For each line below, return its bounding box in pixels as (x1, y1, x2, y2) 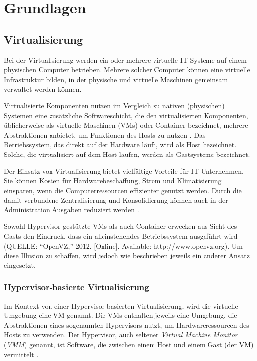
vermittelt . (4, 349, 39, 359)
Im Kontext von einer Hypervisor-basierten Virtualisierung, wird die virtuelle (4, 300, 238, 310)
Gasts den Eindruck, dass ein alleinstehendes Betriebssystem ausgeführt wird (4, 231, 238, 241)
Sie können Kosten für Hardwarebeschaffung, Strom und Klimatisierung (4, 175, 222, 186)
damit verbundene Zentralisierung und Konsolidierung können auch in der (4, 195, 228, 205)
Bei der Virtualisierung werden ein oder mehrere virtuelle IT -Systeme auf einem (4, 54, 247, 65)
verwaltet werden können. (4, 84, 82, 94)
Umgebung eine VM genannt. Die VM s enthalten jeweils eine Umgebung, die (4, 310, 237, 320)
